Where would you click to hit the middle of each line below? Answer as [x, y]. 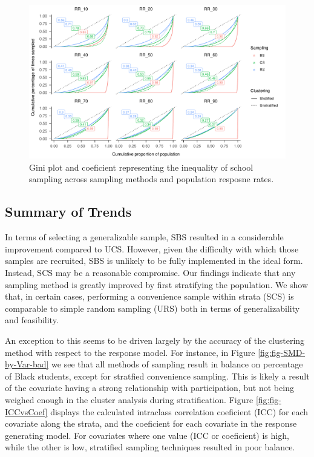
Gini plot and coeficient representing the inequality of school [141, 167]
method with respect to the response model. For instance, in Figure [130, 352]
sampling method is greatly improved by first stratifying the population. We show [157, 284]
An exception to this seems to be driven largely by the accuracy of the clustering [155, 340]
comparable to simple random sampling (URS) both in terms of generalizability [152, 308]
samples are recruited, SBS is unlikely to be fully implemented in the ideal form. [154, 261]
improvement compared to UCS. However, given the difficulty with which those [152, 248]
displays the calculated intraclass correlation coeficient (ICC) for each [179, 411]
